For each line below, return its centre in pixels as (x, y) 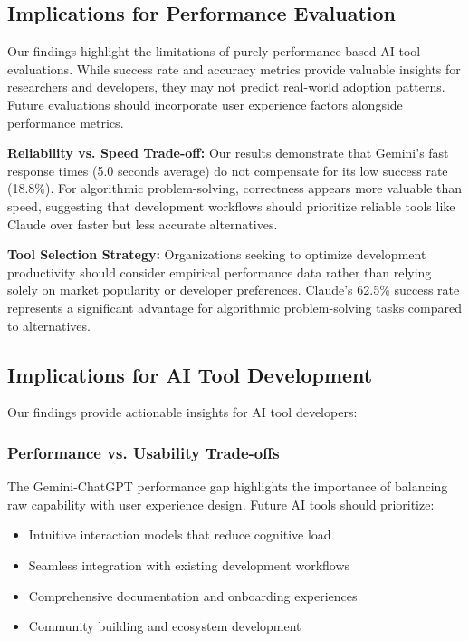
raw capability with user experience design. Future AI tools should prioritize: (221, 504)
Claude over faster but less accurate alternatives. (143, 223)
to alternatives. (49, 325)
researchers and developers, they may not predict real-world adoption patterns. (226, 87)
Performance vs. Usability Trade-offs (144, 452)
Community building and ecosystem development (165, 626)
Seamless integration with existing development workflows (189, 564)
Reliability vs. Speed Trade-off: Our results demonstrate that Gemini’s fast (228, 153)
